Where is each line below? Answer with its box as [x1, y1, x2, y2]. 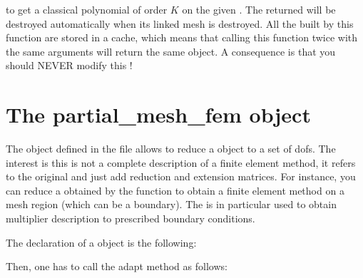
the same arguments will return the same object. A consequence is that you [6, 43, 336, 58]
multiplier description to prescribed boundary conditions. [6, 211, 255, 226]
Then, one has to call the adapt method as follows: [6, 259, 227, 274]
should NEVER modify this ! [6, 58, 133, 73]
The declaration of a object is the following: [6, 235, 197, 249]
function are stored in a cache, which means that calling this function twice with [6, 30, 358, 45]
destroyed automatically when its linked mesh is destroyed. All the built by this [6, 16, 354, 31]
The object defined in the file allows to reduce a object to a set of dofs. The [6, 141, 336, 156]
